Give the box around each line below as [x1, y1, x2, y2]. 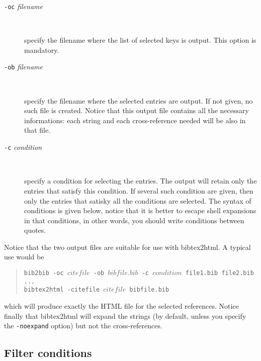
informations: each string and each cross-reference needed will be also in [24, 115, 246, 125]
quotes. [24, 225, 46, 235]
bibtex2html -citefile [24, 286, 100, 294]
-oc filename [4, 1, 43, 11]
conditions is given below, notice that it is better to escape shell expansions [24, 205, 256, 216]
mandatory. [24, 44, 59, 55]
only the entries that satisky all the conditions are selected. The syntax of [24, 195, 251, 206]
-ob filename [4, 61, 43, 72]
